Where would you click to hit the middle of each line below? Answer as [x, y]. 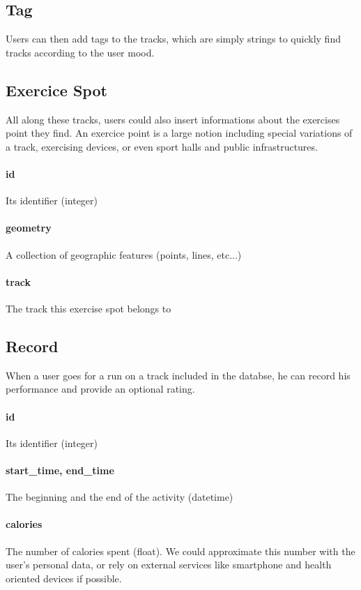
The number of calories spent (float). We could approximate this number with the [180, 551]
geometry [29, 228]
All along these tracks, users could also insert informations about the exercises [173, 119]
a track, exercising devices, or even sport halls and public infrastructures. [162, 146]
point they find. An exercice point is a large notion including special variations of [179, 133]
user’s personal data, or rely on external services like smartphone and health [169, 565]
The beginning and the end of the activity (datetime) [120, 497]
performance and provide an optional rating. [100, 389]
